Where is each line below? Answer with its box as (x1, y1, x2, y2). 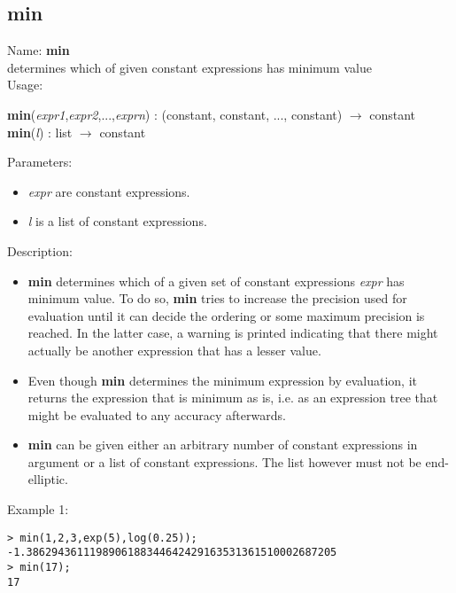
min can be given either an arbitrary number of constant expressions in (27, 435, 418, 454)
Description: (7, 241, 73, 260)
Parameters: (7, 152, 73, 171)
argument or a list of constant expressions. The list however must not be (27, 452, 421, 471)
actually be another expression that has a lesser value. (27, 340, 321, 359)
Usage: (7, 75, 43, 94)
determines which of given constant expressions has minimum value (7, 58, 372, 76)
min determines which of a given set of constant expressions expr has (27, 271, 405, 290)
